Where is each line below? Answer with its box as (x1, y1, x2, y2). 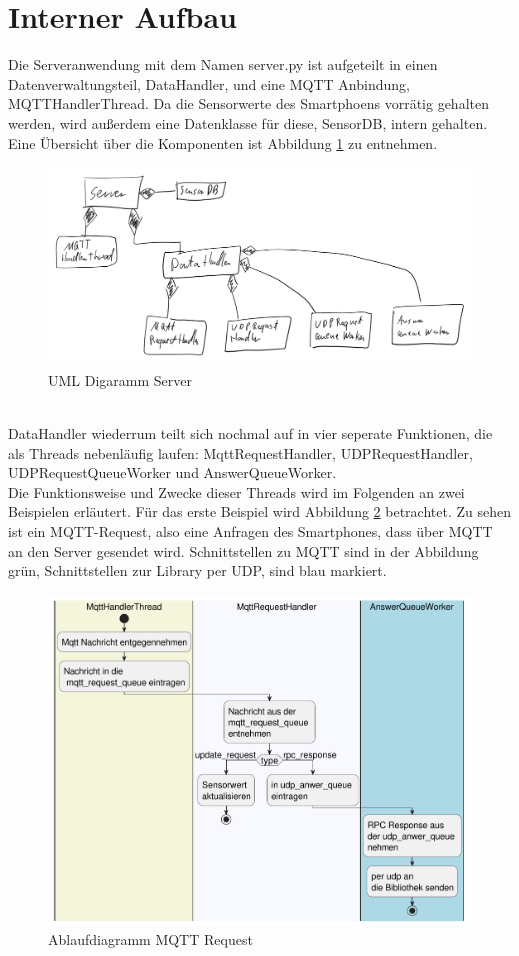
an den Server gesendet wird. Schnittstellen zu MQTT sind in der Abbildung (8, 540, 479, 561)
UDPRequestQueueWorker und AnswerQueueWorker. (8, 462, 337, 483)
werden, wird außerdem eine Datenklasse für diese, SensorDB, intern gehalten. (8, 112, 488, 133)
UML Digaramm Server (48, 369, 193, 390)
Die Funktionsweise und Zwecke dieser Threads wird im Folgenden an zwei (8, 481, 465, 502)
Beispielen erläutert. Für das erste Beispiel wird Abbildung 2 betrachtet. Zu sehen (8, 501, 511, 522)
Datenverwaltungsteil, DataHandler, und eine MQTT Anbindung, (8, 73, 410, 94)
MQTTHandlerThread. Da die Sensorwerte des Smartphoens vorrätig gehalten (8, 93, 489, 114)
